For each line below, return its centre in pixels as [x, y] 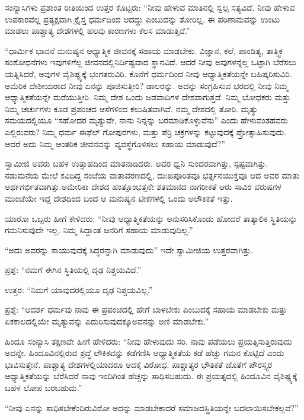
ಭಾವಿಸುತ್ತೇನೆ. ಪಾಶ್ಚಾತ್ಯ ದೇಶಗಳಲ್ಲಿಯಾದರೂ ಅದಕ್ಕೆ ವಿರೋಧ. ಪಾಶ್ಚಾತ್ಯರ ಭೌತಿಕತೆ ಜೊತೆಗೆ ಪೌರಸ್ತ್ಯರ [139, 364]
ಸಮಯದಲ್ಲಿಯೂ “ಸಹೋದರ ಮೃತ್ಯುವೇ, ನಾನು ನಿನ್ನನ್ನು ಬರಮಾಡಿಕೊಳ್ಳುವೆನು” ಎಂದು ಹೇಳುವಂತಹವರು [146, 120]
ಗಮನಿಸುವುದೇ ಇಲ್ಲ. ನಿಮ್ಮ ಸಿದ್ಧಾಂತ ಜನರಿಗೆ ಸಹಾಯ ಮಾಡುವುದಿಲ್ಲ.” [99, 230]
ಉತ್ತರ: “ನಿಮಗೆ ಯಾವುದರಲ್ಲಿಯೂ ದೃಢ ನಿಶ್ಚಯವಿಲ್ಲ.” [79, 289]
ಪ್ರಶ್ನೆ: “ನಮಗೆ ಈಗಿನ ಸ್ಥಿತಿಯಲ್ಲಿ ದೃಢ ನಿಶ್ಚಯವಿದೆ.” [73, 270]
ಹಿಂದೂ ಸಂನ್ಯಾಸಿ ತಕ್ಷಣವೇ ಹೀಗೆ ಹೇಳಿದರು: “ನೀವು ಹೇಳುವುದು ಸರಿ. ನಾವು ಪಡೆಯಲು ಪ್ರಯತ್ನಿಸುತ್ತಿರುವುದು [148, 341]
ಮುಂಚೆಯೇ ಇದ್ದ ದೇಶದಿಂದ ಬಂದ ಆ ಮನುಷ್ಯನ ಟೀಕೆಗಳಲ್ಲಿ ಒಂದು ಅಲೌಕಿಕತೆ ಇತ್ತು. [119, 198]
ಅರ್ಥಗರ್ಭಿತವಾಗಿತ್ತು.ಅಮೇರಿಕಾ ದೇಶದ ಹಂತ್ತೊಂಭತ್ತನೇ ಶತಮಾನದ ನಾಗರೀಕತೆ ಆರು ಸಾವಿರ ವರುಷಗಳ [143, 187]
